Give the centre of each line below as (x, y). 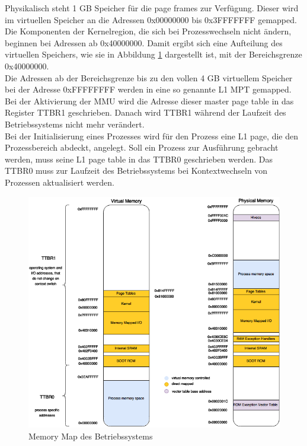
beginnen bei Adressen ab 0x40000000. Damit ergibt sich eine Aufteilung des (144, 42)
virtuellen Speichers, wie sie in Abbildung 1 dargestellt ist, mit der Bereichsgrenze (153, 54)
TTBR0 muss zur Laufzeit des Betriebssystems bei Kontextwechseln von (136, 171)
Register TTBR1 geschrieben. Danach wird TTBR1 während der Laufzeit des (145, 112)
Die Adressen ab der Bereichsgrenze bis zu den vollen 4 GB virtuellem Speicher (149, 77)
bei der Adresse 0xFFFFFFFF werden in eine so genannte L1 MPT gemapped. (148, 89)
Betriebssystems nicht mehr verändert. (75, 124)
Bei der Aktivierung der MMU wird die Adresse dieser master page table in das (149, 101)
